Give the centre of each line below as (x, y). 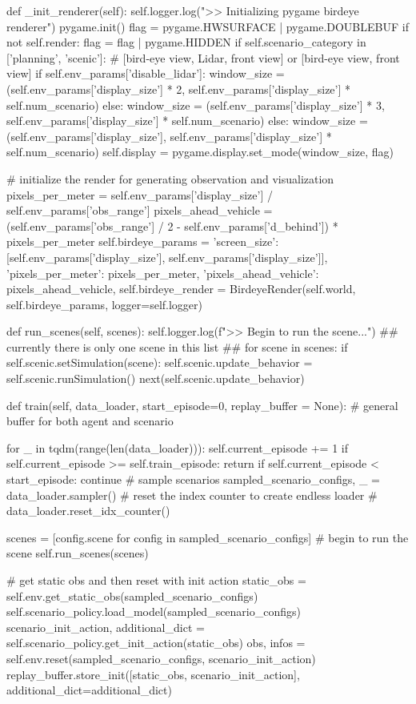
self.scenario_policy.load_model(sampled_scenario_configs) (154, 611)
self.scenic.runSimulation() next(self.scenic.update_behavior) (156, 378)
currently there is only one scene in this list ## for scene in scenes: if (177, 346)
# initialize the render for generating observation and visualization (170, 178)
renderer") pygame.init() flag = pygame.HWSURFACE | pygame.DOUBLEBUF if (208, 26)
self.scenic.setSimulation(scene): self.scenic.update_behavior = (160, 362)
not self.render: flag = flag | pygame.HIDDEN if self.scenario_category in (186, 42)
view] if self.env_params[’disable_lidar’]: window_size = (146, 73)
